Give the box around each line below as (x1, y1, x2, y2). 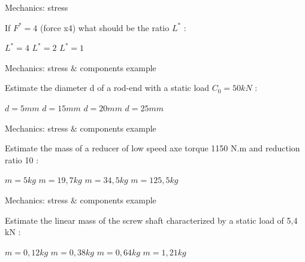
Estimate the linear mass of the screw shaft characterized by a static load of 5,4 (5, 214, 298, 226)
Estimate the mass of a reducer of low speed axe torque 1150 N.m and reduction (5, 142, 300, 154)
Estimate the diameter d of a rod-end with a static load (5, 81, 210, 94)
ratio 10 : (5, 153, 39, 166)
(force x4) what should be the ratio (40, 21, 170, 33)
